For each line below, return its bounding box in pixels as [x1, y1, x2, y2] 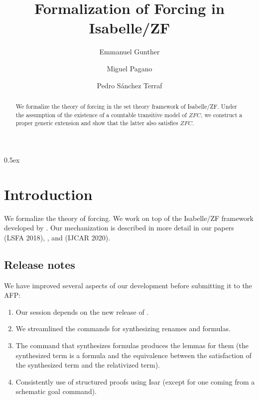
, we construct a [201, 110, 243, 119]
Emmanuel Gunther [99, 46, 160, 57]
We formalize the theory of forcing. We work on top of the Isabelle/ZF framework [4, 212, 254, 223]
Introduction [4, 184, 93, 204]
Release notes [4, 256, 75, 272]
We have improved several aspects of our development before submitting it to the [4, 280, 252, 290]
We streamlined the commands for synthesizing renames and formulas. [15, 323, 231, 334]
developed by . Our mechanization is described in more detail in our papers [4, 222, 234, 233]
